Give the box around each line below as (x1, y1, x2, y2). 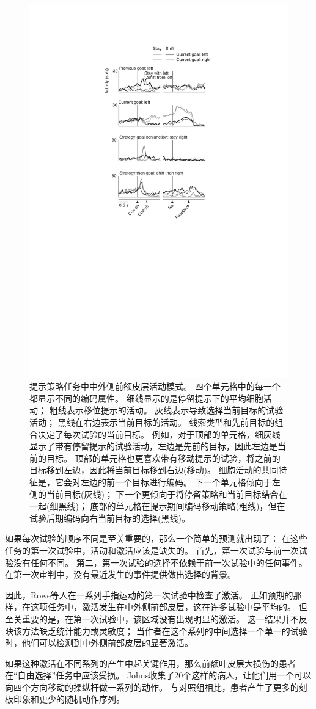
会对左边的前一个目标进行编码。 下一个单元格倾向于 (63, 475, 272, 488)
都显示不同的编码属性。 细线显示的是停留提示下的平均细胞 (29, 391, 263, 404)
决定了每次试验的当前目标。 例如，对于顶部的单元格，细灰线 (37, 427, 281, 440)
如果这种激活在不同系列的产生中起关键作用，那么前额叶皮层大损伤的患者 (5, 656, 296, 669)
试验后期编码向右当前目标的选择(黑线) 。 (29, 511, 190, 524)
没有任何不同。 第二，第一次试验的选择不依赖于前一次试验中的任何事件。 (13, 556, 307, 569)
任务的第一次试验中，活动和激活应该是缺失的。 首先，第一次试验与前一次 (5, 544, 299, 556)
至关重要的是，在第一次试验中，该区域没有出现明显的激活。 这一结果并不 (5, 612, 299, 625)
